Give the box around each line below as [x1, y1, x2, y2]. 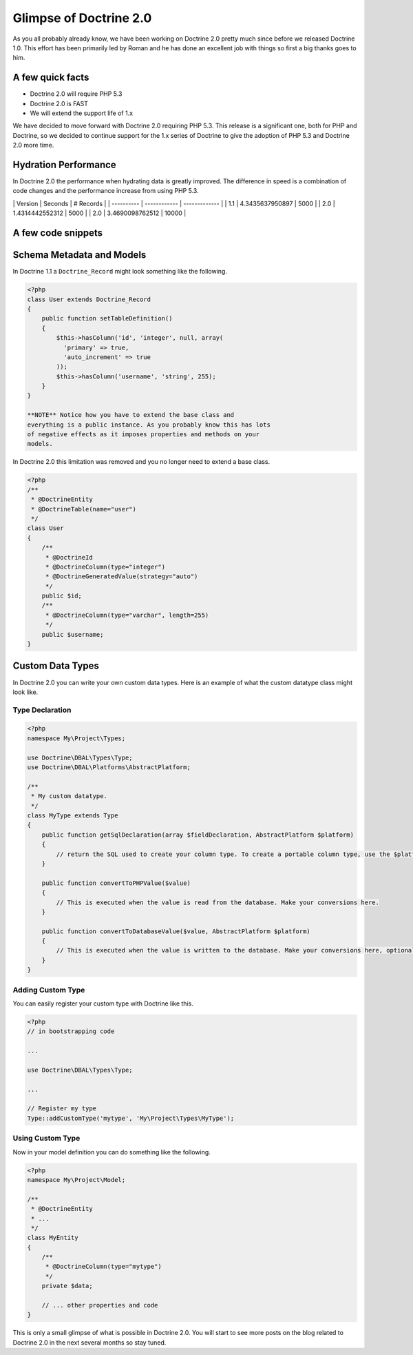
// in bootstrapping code [27, 1028, 115, 1035]
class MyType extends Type [27, 811, 118, 819]
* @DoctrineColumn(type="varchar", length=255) [45, 611, 209, 619]
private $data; [41, 1282, 93, 1290]
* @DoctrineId [45, 553, 93, 561]
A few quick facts [12, 72, 89, 83]
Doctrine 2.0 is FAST [30, 99, 89, 108]
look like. [12, 688, 39, 696]
